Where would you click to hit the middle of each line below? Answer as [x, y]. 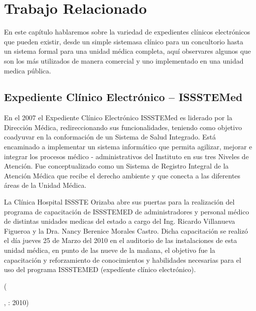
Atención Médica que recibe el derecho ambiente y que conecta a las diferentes [122, 175]
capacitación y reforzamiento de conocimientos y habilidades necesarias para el [123, 259]
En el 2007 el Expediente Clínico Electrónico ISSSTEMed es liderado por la [118, 118]
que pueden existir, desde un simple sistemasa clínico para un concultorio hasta [124, 41]
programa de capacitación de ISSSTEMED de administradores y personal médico [127, 211]
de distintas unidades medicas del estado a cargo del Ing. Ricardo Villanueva [120, 221]
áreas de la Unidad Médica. [45, 185]
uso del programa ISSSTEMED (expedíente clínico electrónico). [100, 269]
